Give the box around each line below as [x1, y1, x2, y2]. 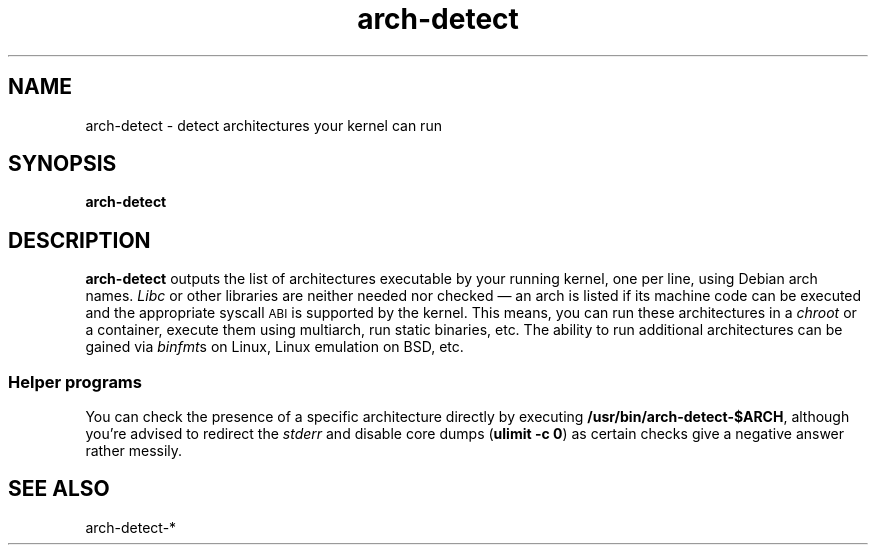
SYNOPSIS [8, 151, 117, 177]
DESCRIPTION [8, 227, 151, 253]
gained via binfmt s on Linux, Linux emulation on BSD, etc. [85, 338, 464, 356]
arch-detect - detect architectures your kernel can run [85, 116, 442, 134]
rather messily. [85, 442, 183, 460]
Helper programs [8, 371, 142, 392]
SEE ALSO [8, 476, 110, 502]
